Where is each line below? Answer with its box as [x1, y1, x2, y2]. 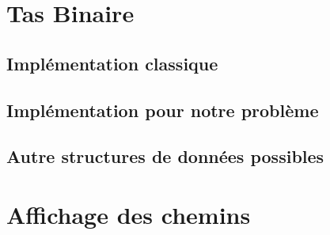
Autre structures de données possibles [6, 144, 324, 169]
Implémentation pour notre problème [6, 97, 319, 122]
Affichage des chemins [6, 198, 251, 230]
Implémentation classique [6, 51, 218, 75]
